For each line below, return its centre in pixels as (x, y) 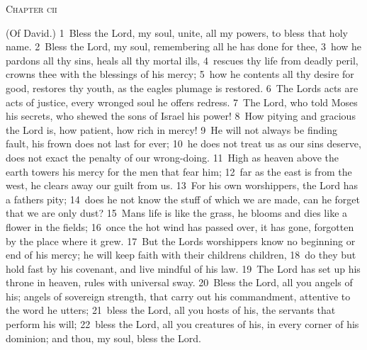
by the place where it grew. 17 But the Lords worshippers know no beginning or (181, 241)
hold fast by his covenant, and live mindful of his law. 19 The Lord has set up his (183, 268)
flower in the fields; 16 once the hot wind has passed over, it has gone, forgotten (180, 226)
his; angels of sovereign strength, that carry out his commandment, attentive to (178, 296)
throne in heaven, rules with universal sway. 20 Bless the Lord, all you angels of (179, 282)
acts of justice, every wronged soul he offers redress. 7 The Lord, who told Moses (182, 102)
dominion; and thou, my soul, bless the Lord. (103, 338)
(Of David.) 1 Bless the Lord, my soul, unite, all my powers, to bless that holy (177, 32)
